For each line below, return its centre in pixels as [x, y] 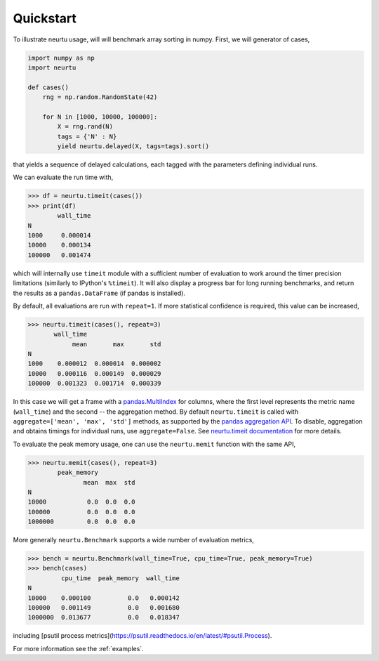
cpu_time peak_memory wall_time [120, 578]
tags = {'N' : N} [87, 136]
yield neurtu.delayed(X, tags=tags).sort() [133, 146]
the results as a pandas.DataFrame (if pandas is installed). [99, 293]
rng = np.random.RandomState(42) [100, 97]
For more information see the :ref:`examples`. [78, 648]
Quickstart [45, 18]
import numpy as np [61, 58]
